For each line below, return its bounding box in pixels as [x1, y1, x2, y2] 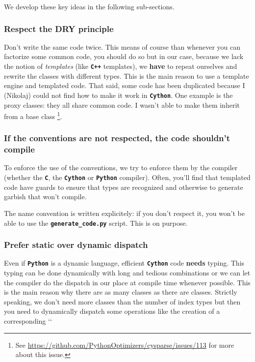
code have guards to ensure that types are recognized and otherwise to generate [4, 181, 243, 192]
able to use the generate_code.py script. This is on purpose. [4, 217, 188, 228]
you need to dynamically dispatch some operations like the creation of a [4, 306, 220, 316]
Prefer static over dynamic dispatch [4, 239, 148, 251]
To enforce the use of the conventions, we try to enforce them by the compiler [4, 162, 238, 173]
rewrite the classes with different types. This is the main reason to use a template [4, 70, 249, 81]
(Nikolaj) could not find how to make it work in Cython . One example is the [4, 90, 233, 100]
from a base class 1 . [4, 110, 62, 121]
